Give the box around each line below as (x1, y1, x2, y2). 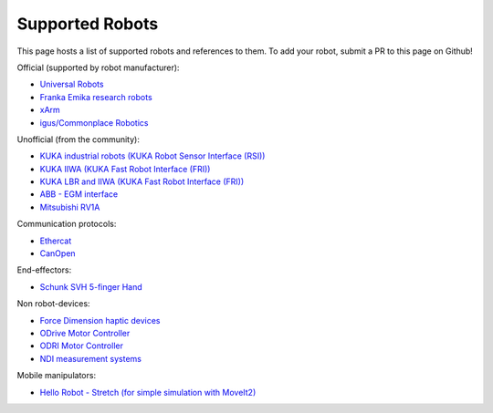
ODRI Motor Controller (39, 340, 123, 351)
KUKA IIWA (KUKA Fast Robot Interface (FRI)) (39, 163, 211, 174)
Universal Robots (39, 78, 104, 90)
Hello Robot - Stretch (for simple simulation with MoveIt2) (39, 387, 257, 398)
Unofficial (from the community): (16, 133, 141, 145)
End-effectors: (16, 264, 72, 275)
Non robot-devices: (16, 298, 90, 309)
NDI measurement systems (39, 353, 142, 364)
